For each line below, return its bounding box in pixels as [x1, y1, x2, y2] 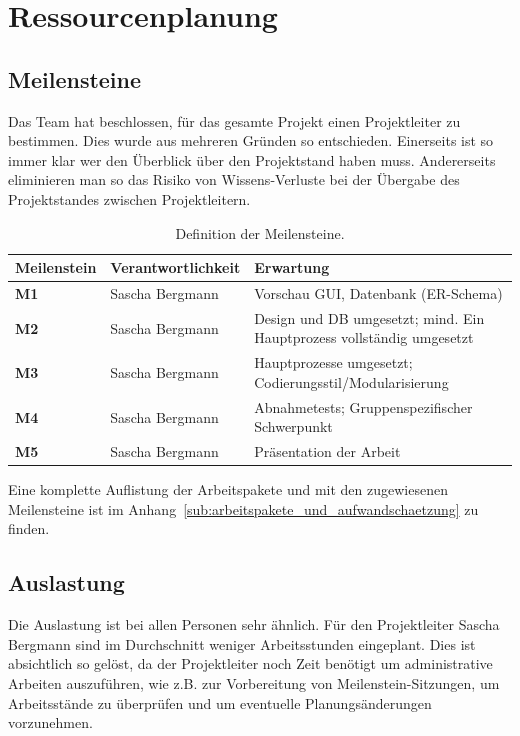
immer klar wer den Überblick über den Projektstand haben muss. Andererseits [8, 149, 496, 170]
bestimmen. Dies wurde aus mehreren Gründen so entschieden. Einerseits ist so [8, 130, 494, 151]
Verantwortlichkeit [110, 257, 241, 278]
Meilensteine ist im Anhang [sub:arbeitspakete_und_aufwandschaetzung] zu [8, 498, 479, 519]
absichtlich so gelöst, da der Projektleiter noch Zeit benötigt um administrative [8, 653, 493, 674]
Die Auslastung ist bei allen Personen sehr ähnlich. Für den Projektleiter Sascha [8, 614, 500, 635]
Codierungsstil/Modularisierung [254, 371, 449, 392]
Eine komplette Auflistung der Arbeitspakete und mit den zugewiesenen [8, 479, 448, 500]
